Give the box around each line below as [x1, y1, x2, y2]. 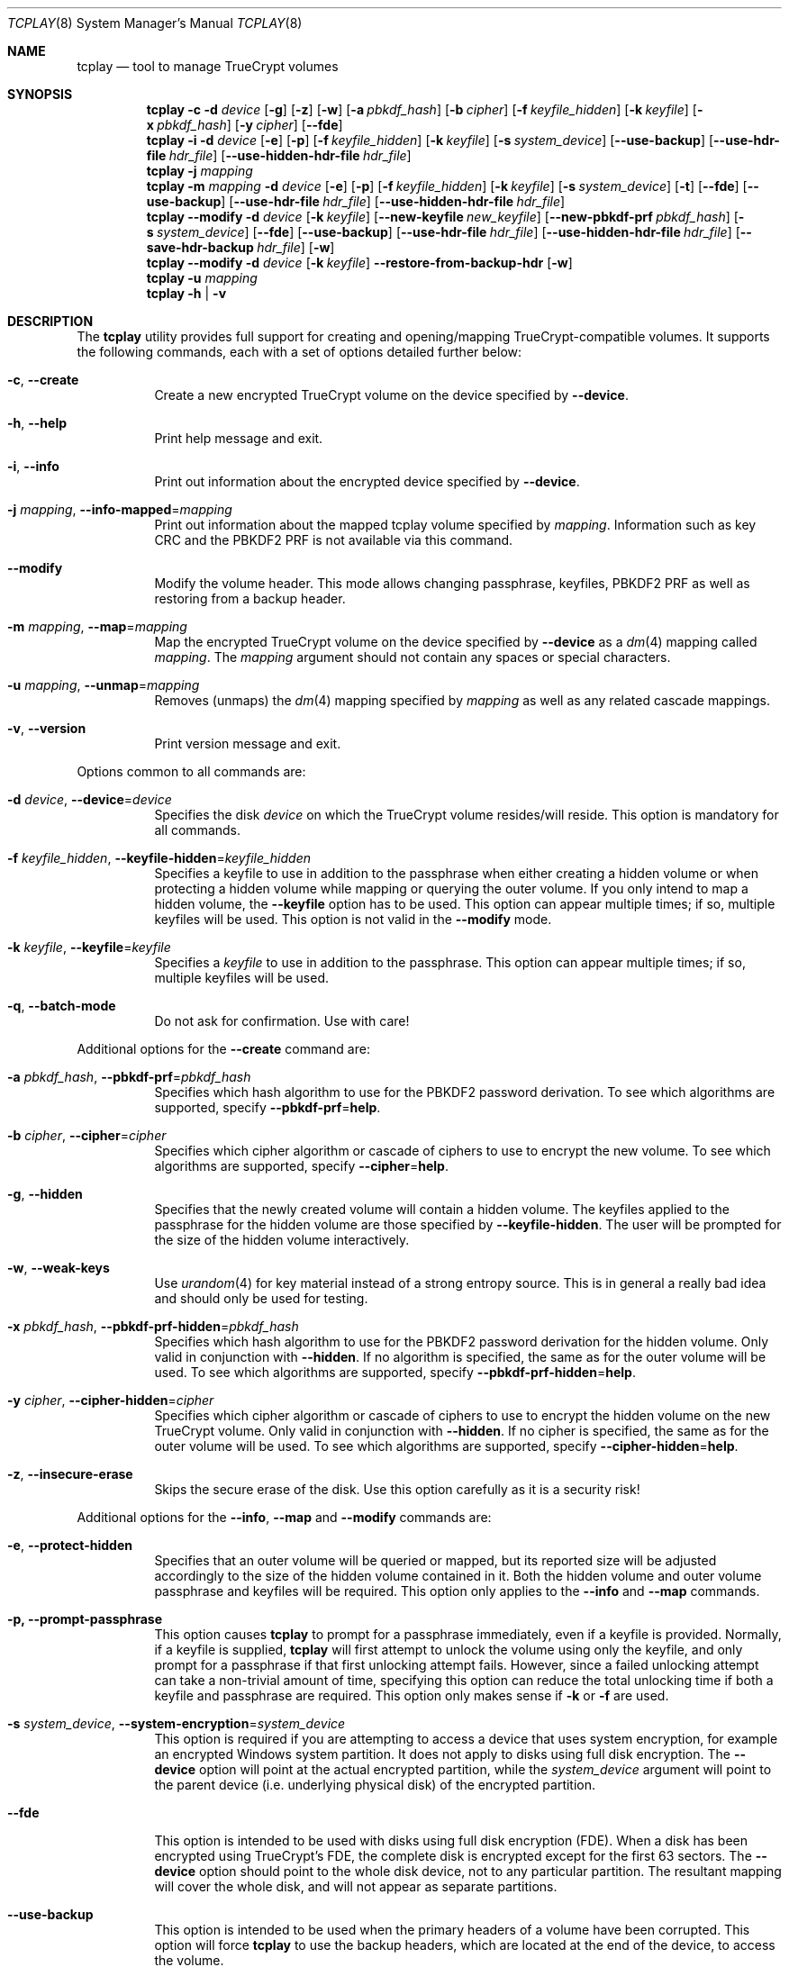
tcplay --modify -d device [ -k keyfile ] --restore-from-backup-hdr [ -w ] [146, 255, 573, 270]
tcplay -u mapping [146, 270, 258, 286]
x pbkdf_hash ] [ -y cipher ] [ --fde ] [146, 117, 343, 132]
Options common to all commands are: [77, 764, 306, 779]
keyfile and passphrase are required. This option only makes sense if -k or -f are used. [154, 1688, 669, 1703]
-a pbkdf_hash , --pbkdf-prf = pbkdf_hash [7, 1069, 251, 1084]
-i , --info [7, 458, 59, 474]
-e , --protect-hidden [7, 1537, 132, 1553]
